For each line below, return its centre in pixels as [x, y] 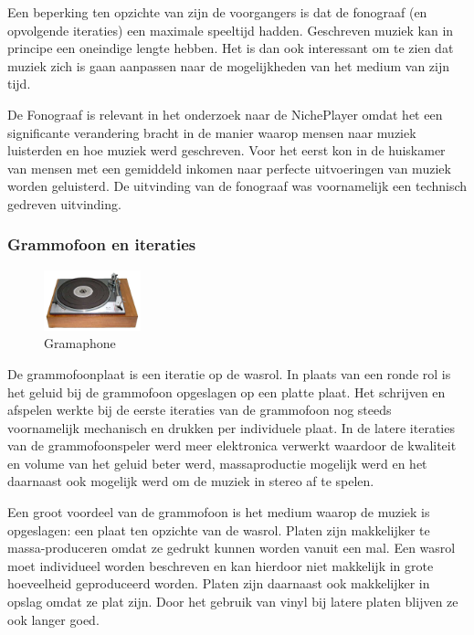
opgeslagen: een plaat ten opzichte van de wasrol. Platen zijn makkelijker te [219, 529]
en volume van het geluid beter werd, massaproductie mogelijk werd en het [217, 463]
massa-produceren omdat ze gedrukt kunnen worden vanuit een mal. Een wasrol [232, 548]
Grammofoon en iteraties [102, 244]
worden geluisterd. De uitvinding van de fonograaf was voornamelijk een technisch [237, 186]
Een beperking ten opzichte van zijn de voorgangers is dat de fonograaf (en [217, 12]
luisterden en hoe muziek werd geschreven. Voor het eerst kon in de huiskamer [226, 150]
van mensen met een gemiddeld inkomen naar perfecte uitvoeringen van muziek [229, 168]
